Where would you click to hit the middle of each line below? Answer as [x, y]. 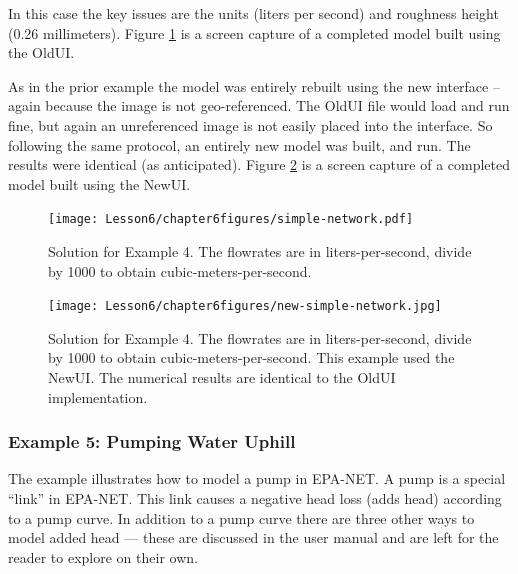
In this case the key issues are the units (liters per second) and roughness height [253, 13]
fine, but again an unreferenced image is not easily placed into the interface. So [250, 124]
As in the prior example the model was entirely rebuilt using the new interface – [254, 85]
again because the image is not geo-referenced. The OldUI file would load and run [259, 105]
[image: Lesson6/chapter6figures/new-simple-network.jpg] [245, 306]
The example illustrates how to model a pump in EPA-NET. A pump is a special [257, 478]
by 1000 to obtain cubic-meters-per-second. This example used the [251, 357]
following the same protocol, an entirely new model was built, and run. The [239, 144]
